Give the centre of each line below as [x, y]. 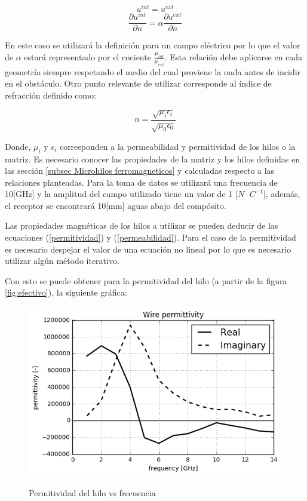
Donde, [18, 146]
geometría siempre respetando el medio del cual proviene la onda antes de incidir [153, 71]
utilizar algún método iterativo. [62, 261]
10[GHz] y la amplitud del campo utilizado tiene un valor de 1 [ [121, 194]
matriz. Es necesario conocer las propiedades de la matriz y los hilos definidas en [153, 159]
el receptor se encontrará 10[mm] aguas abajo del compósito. [116, 205]
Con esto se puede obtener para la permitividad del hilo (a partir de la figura [146, 280]
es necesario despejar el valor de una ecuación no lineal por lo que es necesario [148, 249]
